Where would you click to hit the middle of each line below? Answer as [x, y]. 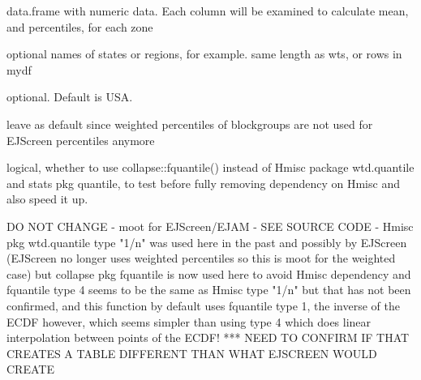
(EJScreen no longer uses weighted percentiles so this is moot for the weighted [201, 258]
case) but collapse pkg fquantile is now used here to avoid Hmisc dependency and [209, 273]
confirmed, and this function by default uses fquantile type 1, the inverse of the [203, 305]
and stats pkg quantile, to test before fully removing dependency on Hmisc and [203, 183]
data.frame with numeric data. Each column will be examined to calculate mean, [208, 11]
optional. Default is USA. [70, 97]
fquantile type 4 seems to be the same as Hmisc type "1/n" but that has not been [209, 290]
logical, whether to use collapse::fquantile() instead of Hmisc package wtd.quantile [210, 167]
